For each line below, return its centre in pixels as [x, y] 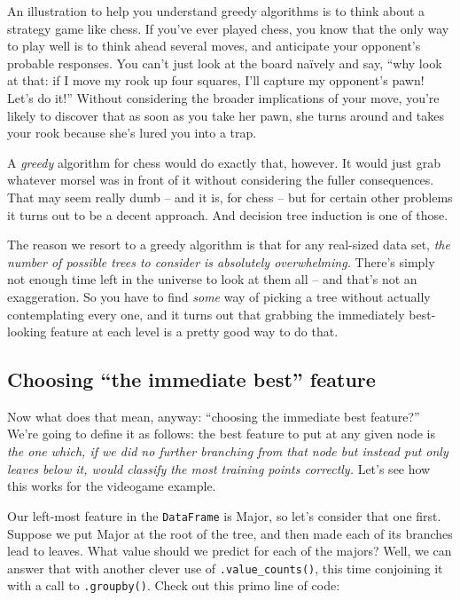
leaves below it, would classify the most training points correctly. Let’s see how [219, 468]
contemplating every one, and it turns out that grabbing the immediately [206, 314]
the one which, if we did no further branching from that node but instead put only [228, 451]
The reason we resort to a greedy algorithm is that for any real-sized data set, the [229, 245]
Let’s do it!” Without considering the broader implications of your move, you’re [223, 97]
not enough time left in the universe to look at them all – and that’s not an [212, 279]
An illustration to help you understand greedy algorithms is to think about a [216, 11]
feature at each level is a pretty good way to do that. [195, 332]
